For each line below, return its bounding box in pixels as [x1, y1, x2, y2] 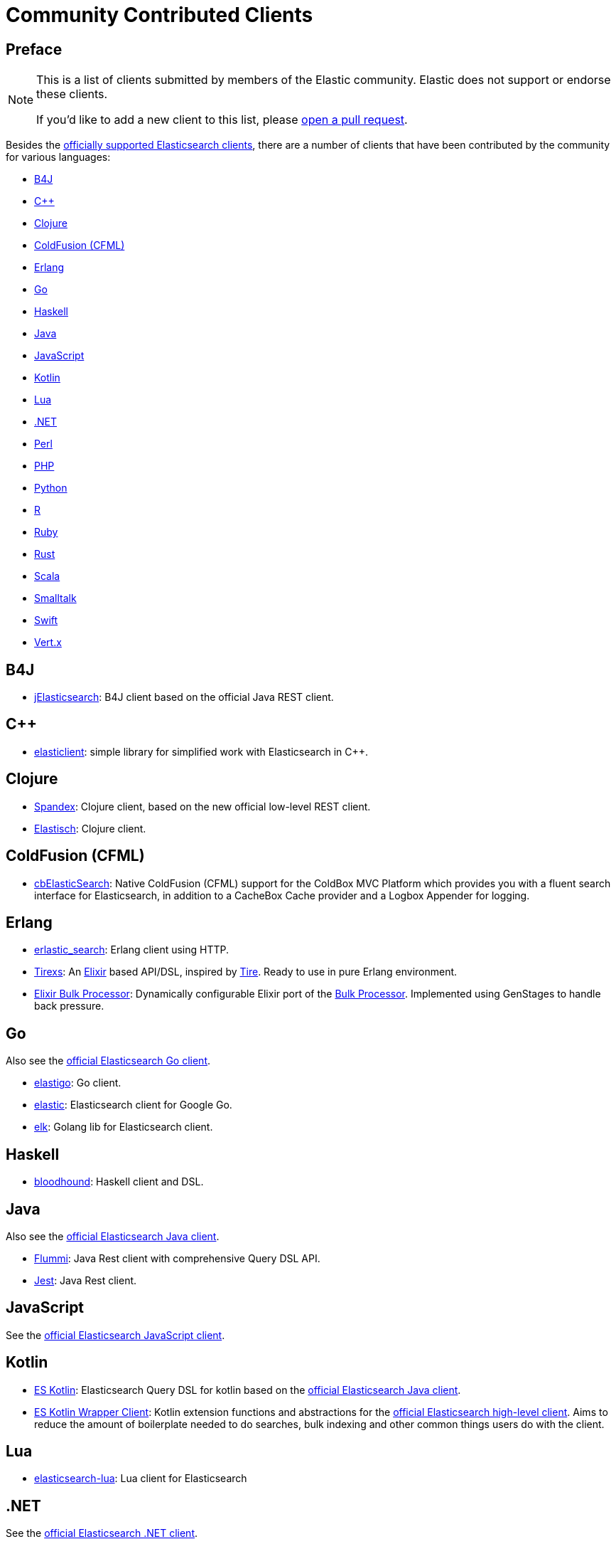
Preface [6, 40, 63, 58]
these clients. [36, 87, 108, 102]
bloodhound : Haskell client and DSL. [34, 1175, 204, 1188]
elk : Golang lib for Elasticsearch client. [34, 1121, 213, 1133]
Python [34, 482, 67, 495]
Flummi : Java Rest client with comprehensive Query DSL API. [34, 1252, 320, 1264]
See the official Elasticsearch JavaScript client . [6, 1328, 225, 1341]
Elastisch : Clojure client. [34, 822, 146, 835]
